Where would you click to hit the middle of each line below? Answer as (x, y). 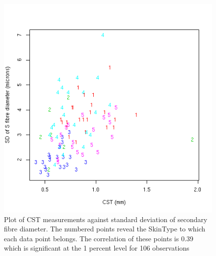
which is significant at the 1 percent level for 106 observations (97, 248)
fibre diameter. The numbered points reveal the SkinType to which (105, 229)
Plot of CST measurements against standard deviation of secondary (106, 219)
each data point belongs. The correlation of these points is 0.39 (99, 238)
